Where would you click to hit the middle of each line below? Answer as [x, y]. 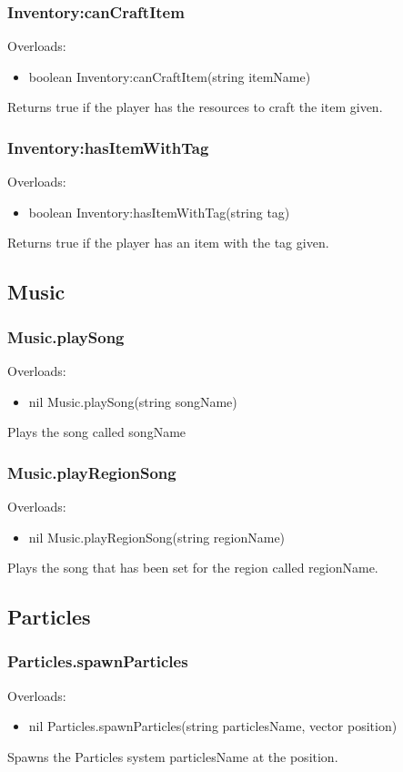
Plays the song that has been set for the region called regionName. [193, 568]
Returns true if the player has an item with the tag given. [168, 243]
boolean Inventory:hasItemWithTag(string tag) [159, 212]
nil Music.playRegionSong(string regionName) [157, 537]
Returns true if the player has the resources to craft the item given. [195, 107]
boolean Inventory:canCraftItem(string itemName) [170, 76]
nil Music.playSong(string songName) [133, 401]
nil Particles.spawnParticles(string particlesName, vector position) [213, 726]
